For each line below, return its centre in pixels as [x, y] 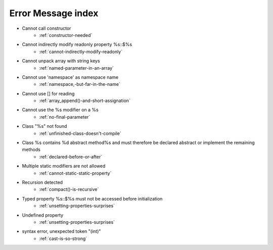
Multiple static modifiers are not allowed [64, 166]
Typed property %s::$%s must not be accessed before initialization [92, 198]
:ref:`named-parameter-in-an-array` [76, 68]
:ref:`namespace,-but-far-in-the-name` [80, 84]
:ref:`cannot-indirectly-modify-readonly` [81, 52]
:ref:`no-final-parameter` [65, 117]
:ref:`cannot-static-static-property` [75, 173]
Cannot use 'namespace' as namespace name [70, 77]
